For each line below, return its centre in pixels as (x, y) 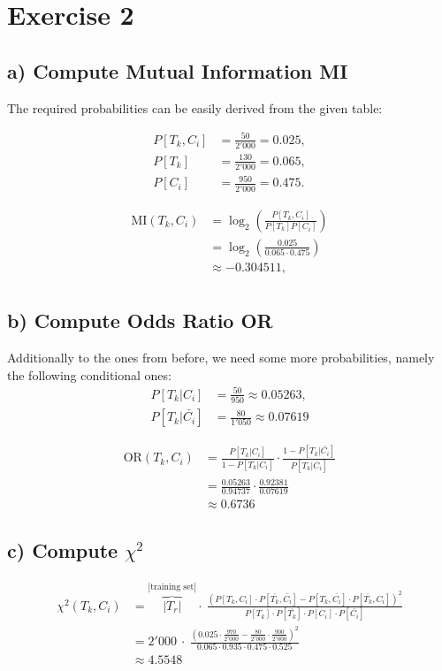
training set (172, 587)
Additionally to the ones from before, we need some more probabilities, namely (221, 358)
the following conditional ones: (89, 374)
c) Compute (63, 549)
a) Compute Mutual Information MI (178, 70)
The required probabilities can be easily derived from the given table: (195, 107)
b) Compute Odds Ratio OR (140, 320)
